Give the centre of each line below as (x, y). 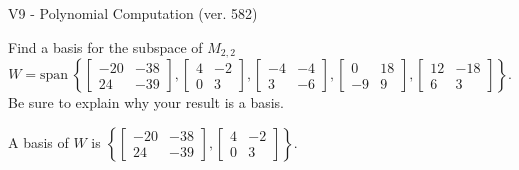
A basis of (38, 141)
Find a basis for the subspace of (105, 46)
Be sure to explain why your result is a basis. (146, 102)
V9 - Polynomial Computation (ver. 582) (133, 13)
